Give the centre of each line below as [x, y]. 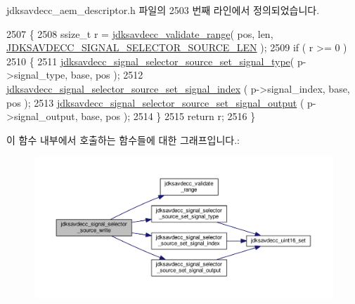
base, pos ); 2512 [107, 75]
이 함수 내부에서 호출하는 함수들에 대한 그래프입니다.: [123, 139]
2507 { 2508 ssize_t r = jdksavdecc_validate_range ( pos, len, [140, 33]
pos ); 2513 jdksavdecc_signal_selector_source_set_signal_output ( [155, 102]
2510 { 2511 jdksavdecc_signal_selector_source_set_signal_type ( [150, 61]
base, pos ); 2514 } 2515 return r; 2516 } [168, 116]
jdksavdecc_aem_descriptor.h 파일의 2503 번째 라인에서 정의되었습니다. [163, 10]
